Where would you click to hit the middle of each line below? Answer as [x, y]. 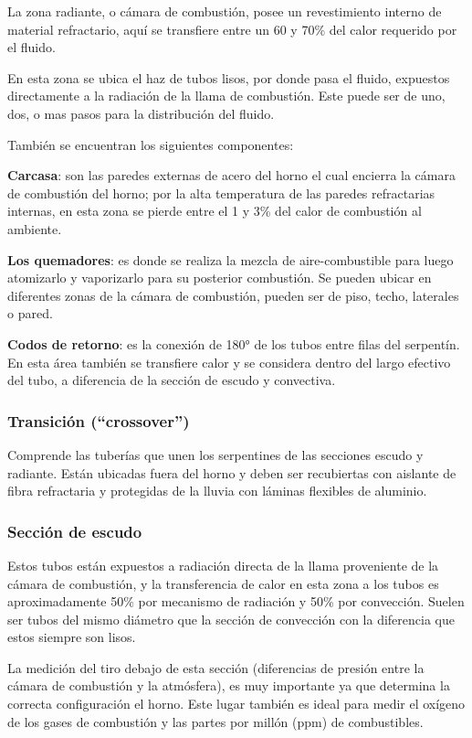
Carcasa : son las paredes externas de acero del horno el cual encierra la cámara [231, 175]
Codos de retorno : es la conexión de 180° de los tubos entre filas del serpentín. [234, 343]
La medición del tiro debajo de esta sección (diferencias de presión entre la [216, 667]
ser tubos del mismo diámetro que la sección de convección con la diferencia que [231, 619]
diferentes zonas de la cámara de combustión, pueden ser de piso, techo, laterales [233, 295]
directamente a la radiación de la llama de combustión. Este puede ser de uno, [226, 96]
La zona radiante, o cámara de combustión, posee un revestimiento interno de [225, 11]
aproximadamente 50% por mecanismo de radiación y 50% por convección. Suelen [236, 601]
